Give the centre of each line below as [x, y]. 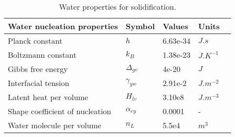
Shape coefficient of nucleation [60, 111]
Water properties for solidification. [118, 7]
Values [175, 26]
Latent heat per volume [48, 97]
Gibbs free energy [38, 69]
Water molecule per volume [55, 125]
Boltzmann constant [42, 55]
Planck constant [35, 41]
